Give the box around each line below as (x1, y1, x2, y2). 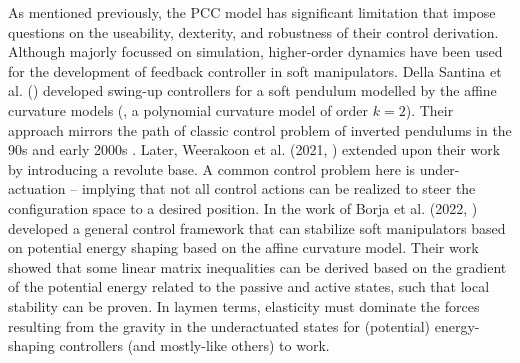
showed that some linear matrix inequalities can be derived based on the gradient (8, 256, 507, 277)
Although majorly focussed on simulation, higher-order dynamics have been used (8, 41, 503, 62)
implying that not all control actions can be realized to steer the (81, 178, 476, 199)
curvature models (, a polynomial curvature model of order (8, 99, 369, 120)
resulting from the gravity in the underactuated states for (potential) (8, 315, 431, 336)
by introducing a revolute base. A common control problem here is (8, 158, 416, 179)
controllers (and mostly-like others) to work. (59, 335, 330, 356)
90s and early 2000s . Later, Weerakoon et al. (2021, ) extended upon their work (8, 139, 501, 160)
